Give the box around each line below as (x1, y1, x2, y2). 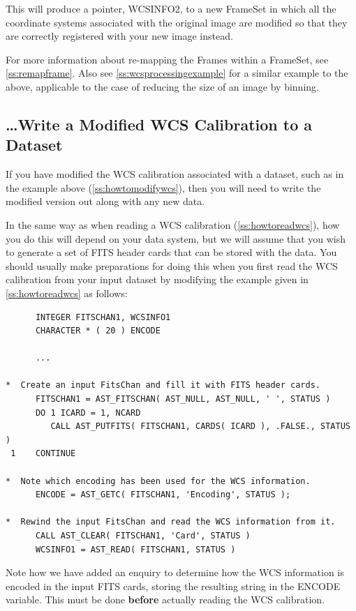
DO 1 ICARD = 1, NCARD (35, 407, 141, 418)
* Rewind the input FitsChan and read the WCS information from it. (6, 517, 336, 527)
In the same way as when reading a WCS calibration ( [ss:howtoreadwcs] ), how (6, 217, 340, 232)
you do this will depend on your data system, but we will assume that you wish (6, 231, 346, 246)
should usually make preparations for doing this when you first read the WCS (6, 258, 338, 273)
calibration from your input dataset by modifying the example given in (6, 272, 309, 287)
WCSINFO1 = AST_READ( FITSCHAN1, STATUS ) (35, 544, 236, 555)
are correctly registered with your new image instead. (6, 29, 233, 43)
